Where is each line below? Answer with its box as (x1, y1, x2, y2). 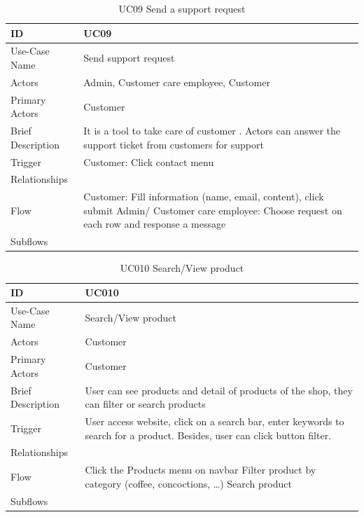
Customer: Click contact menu (83, 154, 214, 169)
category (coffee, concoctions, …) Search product (85, 476, 292, 490)
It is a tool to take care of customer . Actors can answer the (83, 123, 340, 138)
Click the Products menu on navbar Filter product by (85, 462, 316, 477)
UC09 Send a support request (118, 1, 246, 15)
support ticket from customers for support (83, 137, 264, 151)
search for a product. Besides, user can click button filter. (85, 427, 332, 442)
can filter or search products (85, 397, 206, 411)
